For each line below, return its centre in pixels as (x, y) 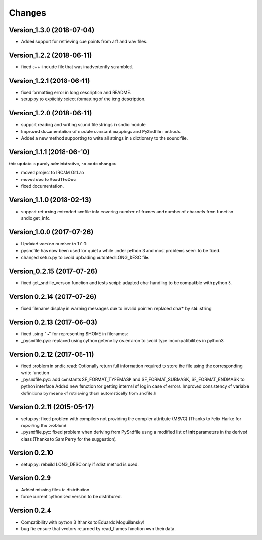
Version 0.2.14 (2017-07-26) (53, 297)
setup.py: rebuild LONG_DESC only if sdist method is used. (80, 464)
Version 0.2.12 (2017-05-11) (51, 354)
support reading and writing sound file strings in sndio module (83, 125)
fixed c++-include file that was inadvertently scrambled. (77, 67)
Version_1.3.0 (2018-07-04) (52, 30)
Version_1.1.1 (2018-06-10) (49, 152)
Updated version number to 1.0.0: (54, 244)
